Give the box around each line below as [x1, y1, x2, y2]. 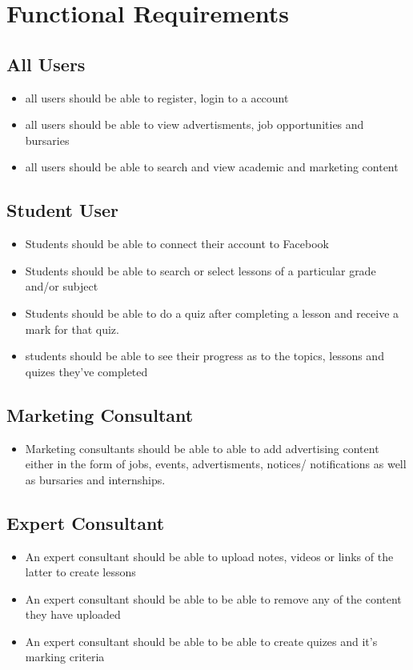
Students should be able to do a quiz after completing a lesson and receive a [25, 304, 399, 321]
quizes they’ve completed [25, 363, 148, 379]
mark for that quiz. [25, 320, 119, 337]
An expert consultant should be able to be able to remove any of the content [25, 590, 402, 607]
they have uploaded [25, 606, 121, 623]
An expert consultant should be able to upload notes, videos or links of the [25, 548, 394, 564]
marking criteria [25, 648, 105, 665]
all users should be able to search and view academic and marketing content [25, 158, 399, 175]
